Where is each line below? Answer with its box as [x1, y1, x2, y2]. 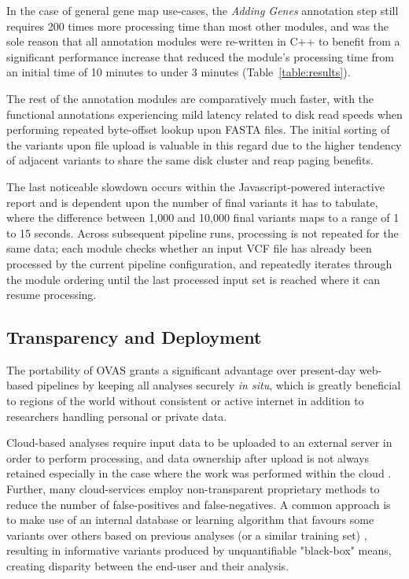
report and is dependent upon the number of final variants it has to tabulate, [6, 194, 378, 210]
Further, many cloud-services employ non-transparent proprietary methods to [6, 481, 380, 497]
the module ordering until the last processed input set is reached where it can [6, 271, 381, 287]
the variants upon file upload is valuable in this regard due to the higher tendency [6, 136, 402, 153]
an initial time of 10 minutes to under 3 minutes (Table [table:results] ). [6, 64, 351, 80]
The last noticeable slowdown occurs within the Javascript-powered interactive [6, 178, 385, 194]
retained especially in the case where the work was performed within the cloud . [6, 465, 392, 481]
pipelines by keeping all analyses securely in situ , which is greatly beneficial [36, 377, 401, 393]
